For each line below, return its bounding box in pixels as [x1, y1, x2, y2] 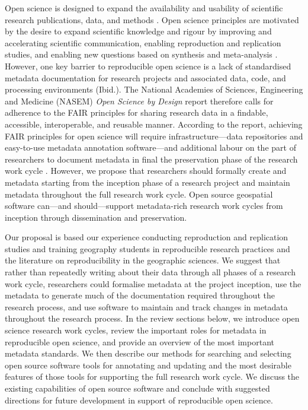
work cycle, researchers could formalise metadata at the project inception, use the [5, 277, 301, 290]
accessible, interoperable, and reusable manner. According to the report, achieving [5, 117, 303, 130]
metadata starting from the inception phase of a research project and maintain [5, 176, 290, 188]
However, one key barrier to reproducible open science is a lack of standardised [5, 59, 291, 72]
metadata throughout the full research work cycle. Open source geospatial [5, 187, 273, 200]
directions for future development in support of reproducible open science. [5, 393, 273, 406]
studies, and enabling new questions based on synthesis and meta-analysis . [5, 48, 278, 61]
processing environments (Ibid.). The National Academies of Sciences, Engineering [5, 83, 303, 96]
